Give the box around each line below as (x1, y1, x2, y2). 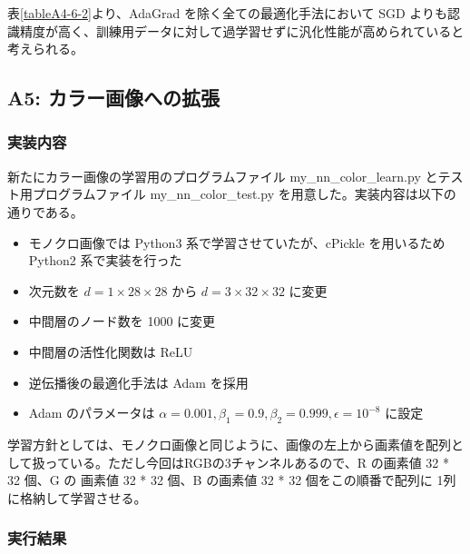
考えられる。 (7, 39, 83, 58)
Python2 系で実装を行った (28, 251, 182, 270)
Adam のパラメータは (28, 403, 155, 422)
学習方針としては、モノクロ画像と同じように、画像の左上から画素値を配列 (7, 434, 451, 453)
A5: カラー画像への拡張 (7, 84, 220, 112)
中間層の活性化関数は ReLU (28, 341, 193, 361)
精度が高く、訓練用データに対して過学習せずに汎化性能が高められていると (19, 21, 465, 40)
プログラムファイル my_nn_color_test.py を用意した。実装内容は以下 (32, 184, 444, 203)
